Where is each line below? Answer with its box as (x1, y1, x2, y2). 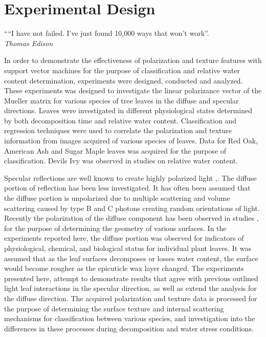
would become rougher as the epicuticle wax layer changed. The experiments (4, 263, 244, 273)
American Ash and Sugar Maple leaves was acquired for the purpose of (4, 145, 227, 156)
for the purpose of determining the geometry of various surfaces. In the (4, 222, 227, 233)
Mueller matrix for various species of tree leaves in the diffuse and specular (4, 95, 239, 106)
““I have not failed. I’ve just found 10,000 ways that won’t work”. (4, 28, 209, 38)
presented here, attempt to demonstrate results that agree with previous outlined (4, 272, 258, 283)
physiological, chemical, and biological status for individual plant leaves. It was (4, 243, 252, 253)
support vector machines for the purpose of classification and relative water (4, 65, 240, 75)
